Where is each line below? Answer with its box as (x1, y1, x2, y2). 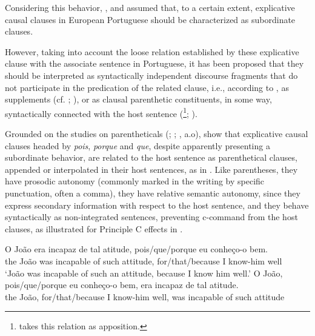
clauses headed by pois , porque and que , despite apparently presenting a (5, 139, 270, 152)
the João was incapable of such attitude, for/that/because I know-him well (5, 254, 282, 267)
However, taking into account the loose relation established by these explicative (5, 45, 299, 58)
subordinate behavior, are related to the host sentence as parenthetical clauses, (5, 151, 297, 164)
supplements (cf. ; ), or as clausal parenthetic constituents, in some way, (5, 93, 272, 106)
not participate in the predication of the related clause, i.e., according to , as (5, 81, 289, 93)
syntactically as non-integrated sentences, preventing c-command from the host (5, 210, 298, 223)
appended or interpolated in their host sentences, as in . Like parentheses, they (5, 163, 298, 175)
